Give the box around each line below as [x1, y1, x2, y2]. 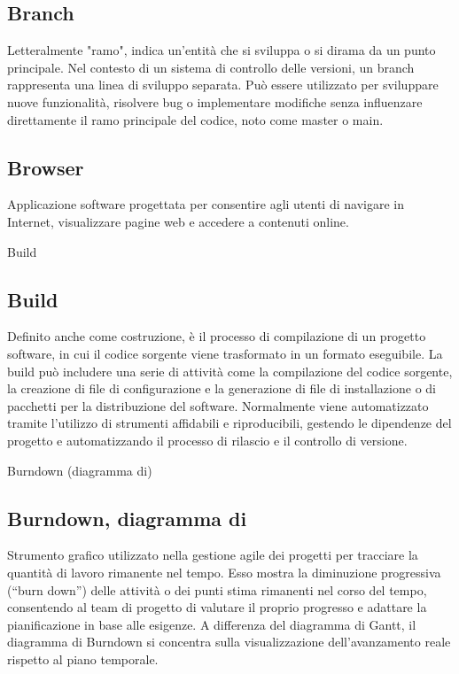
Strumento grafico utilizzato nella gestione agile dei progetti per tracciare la [7, 546, 418, 564]
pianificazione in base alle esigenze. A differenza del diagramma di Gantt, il [7, 615, 416, 633]
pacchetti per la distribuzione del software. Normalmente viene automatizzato [7, 396, 429, 414]
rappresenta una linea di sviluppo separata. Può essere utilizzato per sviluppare [7, 75, 439, 94]
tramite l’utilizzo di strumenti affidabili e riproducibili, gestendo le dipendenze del [7, 414, 452, 432]
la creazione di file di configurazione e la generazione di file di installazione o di [7, 379, 436, 398]
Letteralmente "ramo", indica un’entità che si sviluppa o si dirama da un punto [7, 41, 436, 59]
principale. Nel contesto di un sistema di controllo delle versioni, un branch [7, 58, 415, 76]
